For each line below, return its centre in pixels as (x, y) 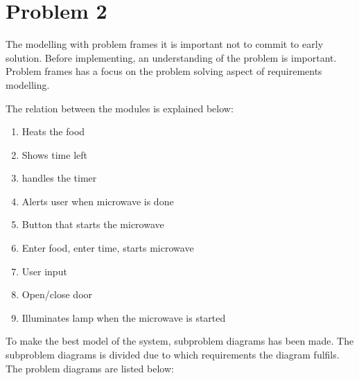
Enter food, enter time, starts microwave (108, 248)
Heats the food (53, 131)
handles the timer (59, 178)
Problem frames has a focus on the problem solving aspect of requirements (164, 71)
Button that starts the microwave (93, 224)
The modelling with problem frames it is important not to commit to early (165, 44)
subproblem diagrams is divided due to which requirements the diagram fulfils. (173, 355)
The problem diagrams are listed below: (90, 368)
